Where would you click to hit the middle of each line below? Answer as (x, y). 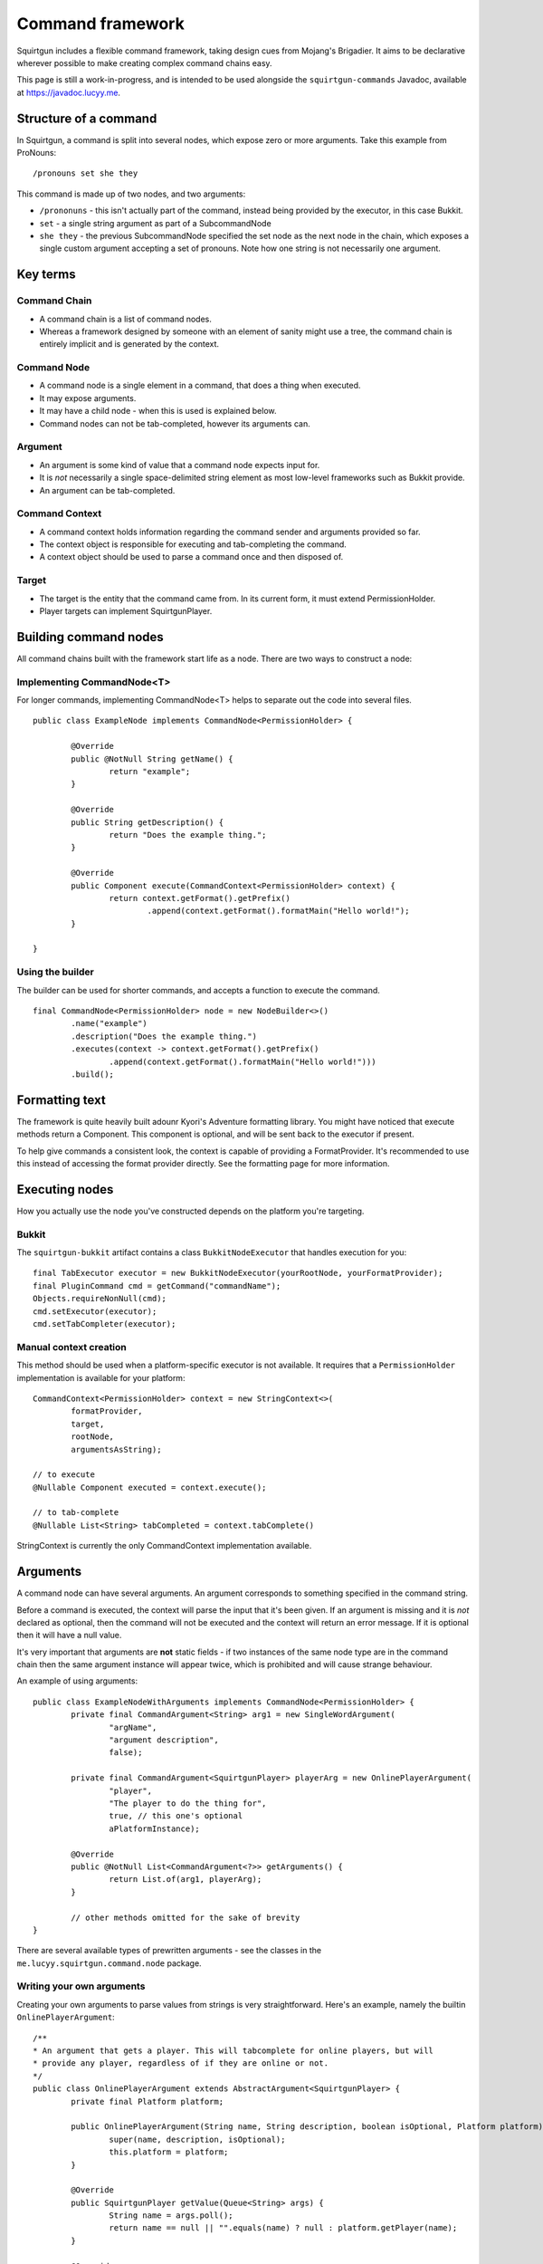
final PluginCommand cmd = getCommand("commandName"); (157, 1285)
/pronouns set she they (86, 173)
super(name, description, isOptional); (197, 2139)
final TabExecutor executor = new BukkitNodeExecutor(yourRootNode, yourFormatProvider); (238, 1273)
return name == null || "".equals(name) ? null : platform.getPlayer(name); (283, 2228)
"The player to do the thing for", (188, 1804)
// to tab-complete (76, 1513)
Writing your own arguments (81, 1986)
